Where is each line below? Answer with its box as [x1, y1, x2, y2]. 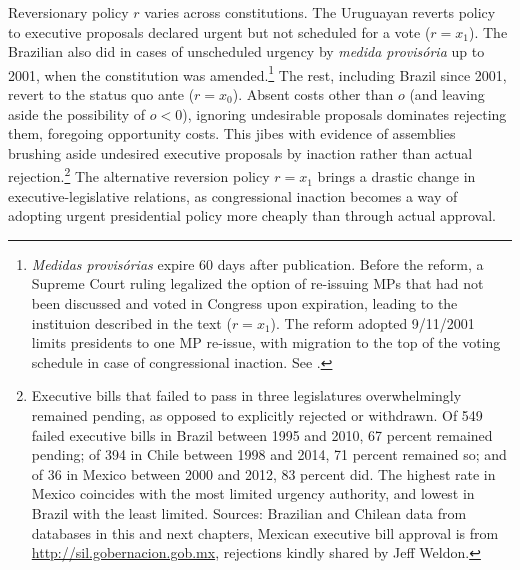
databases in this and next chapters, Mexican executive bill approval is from [31, 522, 499, 543]
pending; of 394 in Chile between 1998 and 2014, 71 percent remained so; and [31, 444, 507, 465]
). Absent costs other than [232, 84, 394, 105]
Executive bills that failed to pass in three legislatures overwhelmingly [31, 385, 462, 406]
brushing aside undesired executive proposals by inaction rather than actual [8, 142, 473, 163]
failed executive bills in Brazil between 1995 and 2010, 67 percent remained [31, 424, 493, 445]
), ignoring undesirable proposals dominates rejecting [182, 103, 507, 124]
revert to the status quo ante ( [8, 84, 195, 105]
